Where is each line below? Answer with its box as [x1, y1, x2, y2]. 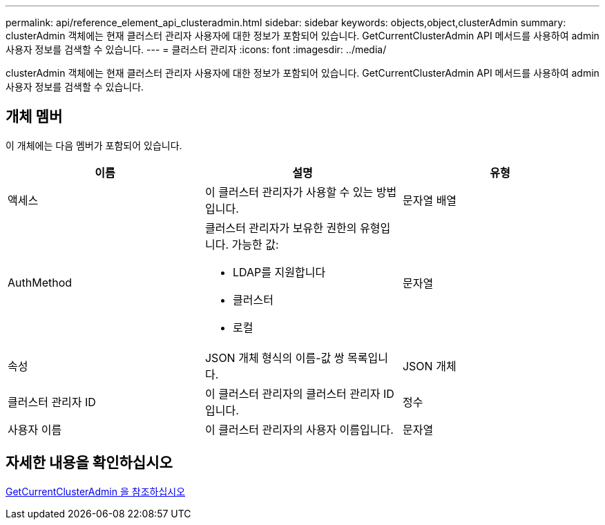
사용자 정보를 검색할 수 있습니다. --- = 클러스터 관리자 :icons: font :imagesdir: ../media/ [6, 44, 387, 55]
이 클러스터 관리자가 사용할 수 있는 [204, 184, 374, 199]
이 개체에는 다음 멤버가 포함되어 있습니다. [6, 139, 182, 151]
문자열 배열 [402, 193, 457, 207]
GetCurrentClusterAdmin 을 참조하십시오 [6, 485, 186, 497]
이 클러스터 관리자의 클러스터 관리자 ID [204, 386, 394, 401]
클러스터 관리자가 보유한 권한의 [204, 220, 357, 235]
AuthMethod [8, 275, 73, 289]
